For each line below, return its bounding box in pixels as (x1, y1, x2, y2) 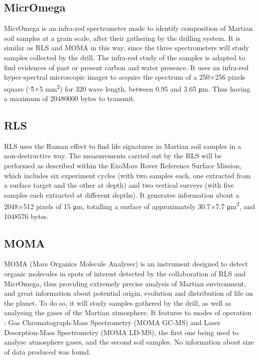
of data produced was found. (4, 346, 91, 357)
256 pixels (215, 72, 246, 82)
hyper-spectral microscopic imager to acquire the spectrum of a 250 (4, 72, 210, 82)
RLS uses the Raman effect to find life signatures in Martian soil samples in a (4, 140, 241, 151)
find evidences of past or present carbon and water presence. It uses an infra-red (4, 62, 249, 72)
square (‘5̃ (4, 83, 34, 94)
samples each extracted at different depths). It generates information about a (4, 189, 240, 200)
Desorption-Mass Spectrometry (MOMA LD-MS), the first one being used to (4, 327, 239, 337)
